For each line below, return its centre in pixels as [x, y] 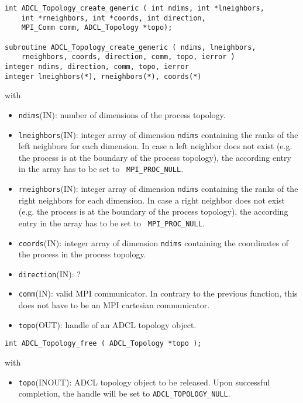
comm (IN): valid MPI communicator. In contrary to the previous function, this [158, 293]
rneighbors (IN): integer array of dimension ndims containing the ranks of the [158, 188]
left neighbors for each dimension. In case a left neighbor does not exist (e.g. [155, 146]
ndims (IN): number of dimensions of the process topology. [122, 114]
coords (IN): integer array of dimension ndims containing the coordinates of [154, 242]
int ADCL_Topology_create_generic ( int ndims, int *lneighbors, [135, 8]
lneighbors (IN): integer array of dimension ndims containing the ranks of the [158, 134]
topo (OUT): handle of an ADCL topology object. [107, 324]
